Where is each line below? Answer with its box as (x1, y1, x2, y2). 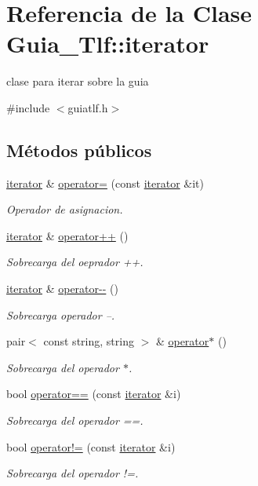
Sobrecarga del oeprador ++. (6, 254, 144, 270)
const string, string (43, 333, 134, 349)
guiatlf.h (67, 99, 108, 115)
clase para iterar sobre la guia (6, 73, 149, 90)
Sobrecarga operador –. (6, 306, 115, 323)
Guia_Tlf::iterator (6, 27, 209, 60)
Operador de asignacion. (6, 201, 123, 217)
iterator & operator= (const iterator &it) (6, 174, 204, 191)
